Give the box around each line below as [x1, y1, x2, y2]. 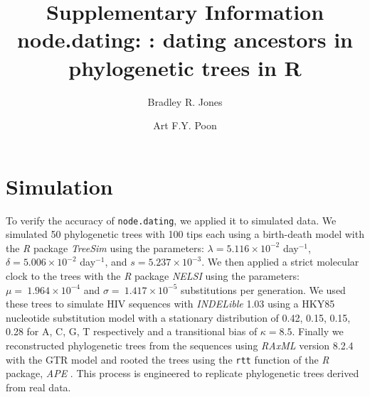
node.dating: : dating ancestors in [17, 25, 353, 54]
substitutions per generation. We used [181, 282, 346, 297]
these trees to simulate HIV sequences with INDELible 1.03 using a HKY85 [6, 296, 335, 311]
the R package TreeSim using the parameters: [6, 240, 204, 255]
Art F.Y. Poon [153, 118, 217, 133]
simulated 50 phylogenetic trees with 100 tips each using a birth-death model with [6, 227, 364, 241]
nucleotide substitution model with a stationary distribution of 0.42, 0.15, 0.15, [6, 310, 351, 325]
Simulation [6, 171, 113, 200]
